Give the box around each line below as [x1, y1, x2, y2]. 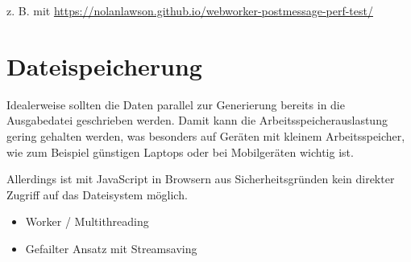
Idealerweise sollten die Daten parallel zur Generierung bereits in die [6, 96, 345, 113]
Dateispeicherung [6, 49, 202, 82]
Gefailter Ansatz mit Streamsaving [25, 239, 197, 256]
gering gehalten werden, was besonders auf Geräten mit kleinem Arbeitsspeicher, [6, 127, 405, 144]
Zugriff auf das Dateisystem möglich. [6, 186, 188, 203]
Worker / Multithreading [25, 213, 149, 230]
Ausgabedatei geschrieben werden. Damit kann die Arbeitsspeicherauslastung [6, 112, 388, 129]
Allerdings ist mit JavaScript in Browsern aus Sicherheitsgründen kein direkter [6, 170, 395, 187]
